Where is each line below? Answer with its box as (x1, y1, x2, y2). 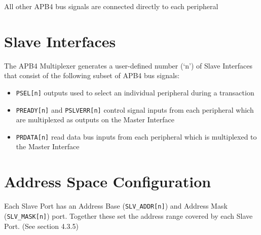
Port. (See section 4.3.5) (4, 220, 79, 231)
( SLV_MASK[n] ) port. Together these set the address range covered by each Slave (4, 210, 253, 221)
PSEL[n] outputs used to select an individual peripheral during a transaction (16, 87, 254, 97)
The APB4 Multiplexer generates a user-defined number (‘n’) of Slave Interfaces (4, 60, 253, 71)
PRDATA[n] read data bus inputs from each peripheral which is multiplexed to (16, 131, 257, 142)
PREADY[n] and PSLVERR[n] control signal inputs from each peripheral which (16, 104, 254, 115)
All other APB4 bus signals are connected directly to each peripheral (4, 1, 218, 11)
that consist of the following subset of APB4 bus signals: (4, 70, 180, 81)
